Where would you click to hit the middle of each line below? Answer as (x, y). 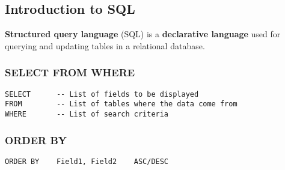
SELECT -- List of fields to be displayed (102, 94)
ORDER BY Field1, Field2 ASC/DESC (87, 161)
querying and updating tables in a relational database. (105, 45)
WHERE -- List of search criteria (87, 114)
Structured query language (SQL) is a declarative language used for (143, 34)
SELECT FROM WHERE (70, 72)
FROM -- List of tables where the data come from (121, 104)
